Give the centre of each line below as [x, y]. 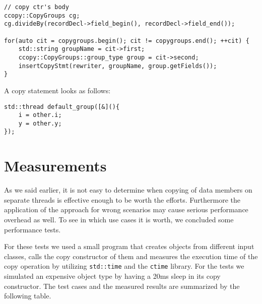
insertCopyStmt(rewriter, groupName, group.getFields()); [118, 66]
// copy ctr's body [37, 7]
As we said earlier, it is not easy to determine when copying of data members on [128, 190]
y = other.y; [40, 123]
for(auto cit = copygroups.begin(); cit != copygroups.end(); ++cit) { [127, 41]
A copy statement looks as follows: [57, 90]
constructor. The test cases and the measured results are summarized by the [122, 286]
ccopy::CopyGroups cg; [42, 15]
